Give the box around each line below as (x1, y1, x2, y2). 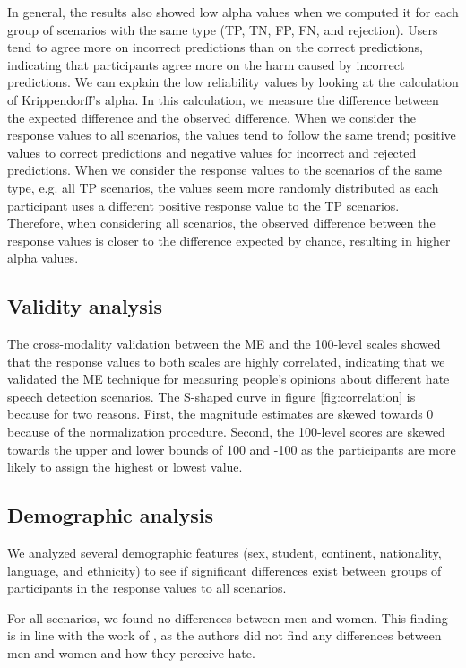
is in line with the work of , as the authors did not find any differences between (7, 626, 442, 645)
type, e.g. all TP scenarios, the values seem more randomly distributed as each (7, 178, 439, 196)
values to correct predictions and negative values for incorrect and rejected (7, 143, 417, 161)
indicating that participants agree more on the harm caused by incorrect (7, 55, 405, 74)
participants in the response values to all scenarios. (7, 578, 287, 597)
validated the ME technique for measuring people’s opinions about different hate (7, 369, 450, 388)
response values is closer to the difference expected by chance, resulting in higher (7, 230, 451, 249)
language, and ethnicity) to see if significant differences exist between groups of (7, 560, 442, 579)
